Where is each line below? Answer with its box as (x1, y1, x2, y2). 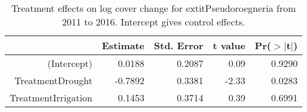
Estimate (102, 39, 145, 52)
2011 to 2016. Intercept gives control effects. (62, 15, 245, 28)
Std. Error (153, 39, 203, 52)
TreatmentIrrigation (10, 91, 93, 104)
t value (212, 39, 246, 52)
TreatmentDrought (14, 73, 93, 87)
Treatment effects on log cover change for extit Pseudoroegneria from (11, 1, 296, 15)
